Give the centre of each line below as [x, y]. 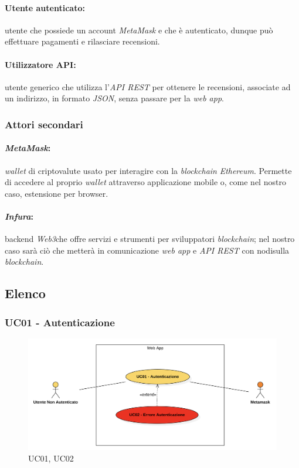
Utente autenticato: [45, 7]
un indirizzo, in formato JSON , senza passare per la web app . [114, 98]
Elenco [25, 293]
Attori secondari [44, 124]
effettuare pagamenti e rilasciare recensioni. [82, 41]
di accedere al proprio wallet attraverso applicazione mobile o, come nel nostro [145, 182]
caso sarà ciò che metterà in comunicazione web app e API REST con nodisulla [147, 250]
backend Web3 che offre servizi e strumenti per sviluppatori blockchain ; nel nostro [150, 239]
